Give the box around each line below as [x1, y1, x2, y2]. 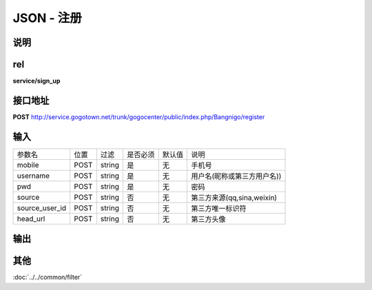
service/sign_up [12, 76, 61, 85]
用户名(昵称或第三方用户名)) [190, 171, 282, 180]
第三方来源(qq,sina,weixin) [190, 193, 278, 203]
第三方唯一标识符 [190, 203, 247, 213]
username [17, 171, 50, 180]
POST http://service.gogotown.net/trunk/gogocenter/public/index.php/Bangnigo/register [12, 112, 265, 121]
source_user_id [17, 203, 67, 213]
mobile [17, 160, 39, 169]
